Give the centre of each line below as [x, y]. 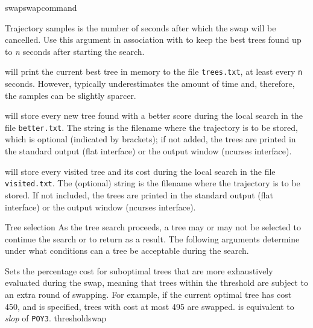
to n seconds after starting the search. [75, 51]
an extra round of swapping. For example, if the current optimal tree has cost [148, 295]
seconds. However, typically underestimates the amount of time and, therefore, [150, 84]
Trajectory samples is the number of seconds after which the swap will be [141, 27]
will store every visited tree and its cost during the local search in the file [140, 171]
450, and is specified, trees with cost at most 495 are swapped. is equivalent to [150, 306]
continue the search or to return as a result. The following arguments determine [152, 238]
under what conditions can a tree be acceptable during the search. [127, 251]
